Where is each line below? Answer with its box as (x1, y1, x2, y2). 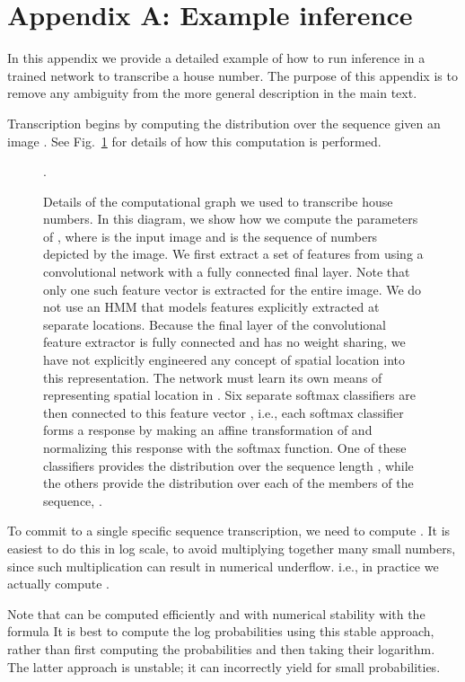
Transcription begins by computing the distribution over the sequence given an (7, 113, 441, 132)
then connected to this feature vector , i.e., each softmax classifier (43, 403, 404, 421)
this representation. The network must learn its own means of (43, 368, 382, 386)
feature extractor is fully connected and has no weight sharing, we (43, 332, 406, 351)
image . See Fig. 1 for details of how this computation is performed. (7, 131, 382, 150)
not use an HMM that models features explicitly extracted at (43, 297, 380, 316)
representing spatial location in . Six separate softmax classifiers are (43, 385, 416, 404)
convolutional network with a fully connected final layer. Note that (43, 262, 410, 281)
